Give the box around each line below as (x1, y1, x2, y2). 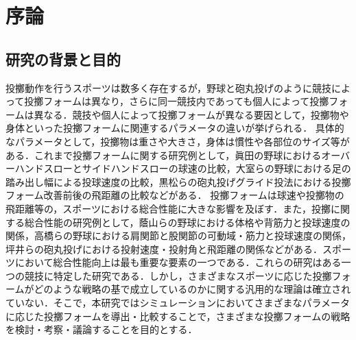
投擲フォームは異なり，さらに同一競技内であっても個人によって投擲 (24, 94, 329, 108)
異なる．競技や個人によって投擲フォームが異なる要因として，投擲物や (34, 107, 349, 121)
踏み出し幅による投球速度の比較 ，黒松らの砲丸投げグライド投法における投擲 (5, 174, 351, 189)
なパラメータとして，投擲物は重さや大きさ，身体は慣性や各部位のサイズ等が (5, 134, 350, 148)
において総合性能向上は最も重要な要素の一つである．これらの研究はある (14, 255, 342, 269)
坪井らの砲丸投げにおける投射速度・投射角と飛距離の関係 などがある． (5, 241, 322, 256)
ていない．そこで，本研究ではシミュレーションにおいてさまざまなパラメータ (5, 295, 351, 310)
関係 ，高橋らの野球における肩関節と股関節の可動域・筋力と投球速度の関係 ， (5, 228, 351, 243)
